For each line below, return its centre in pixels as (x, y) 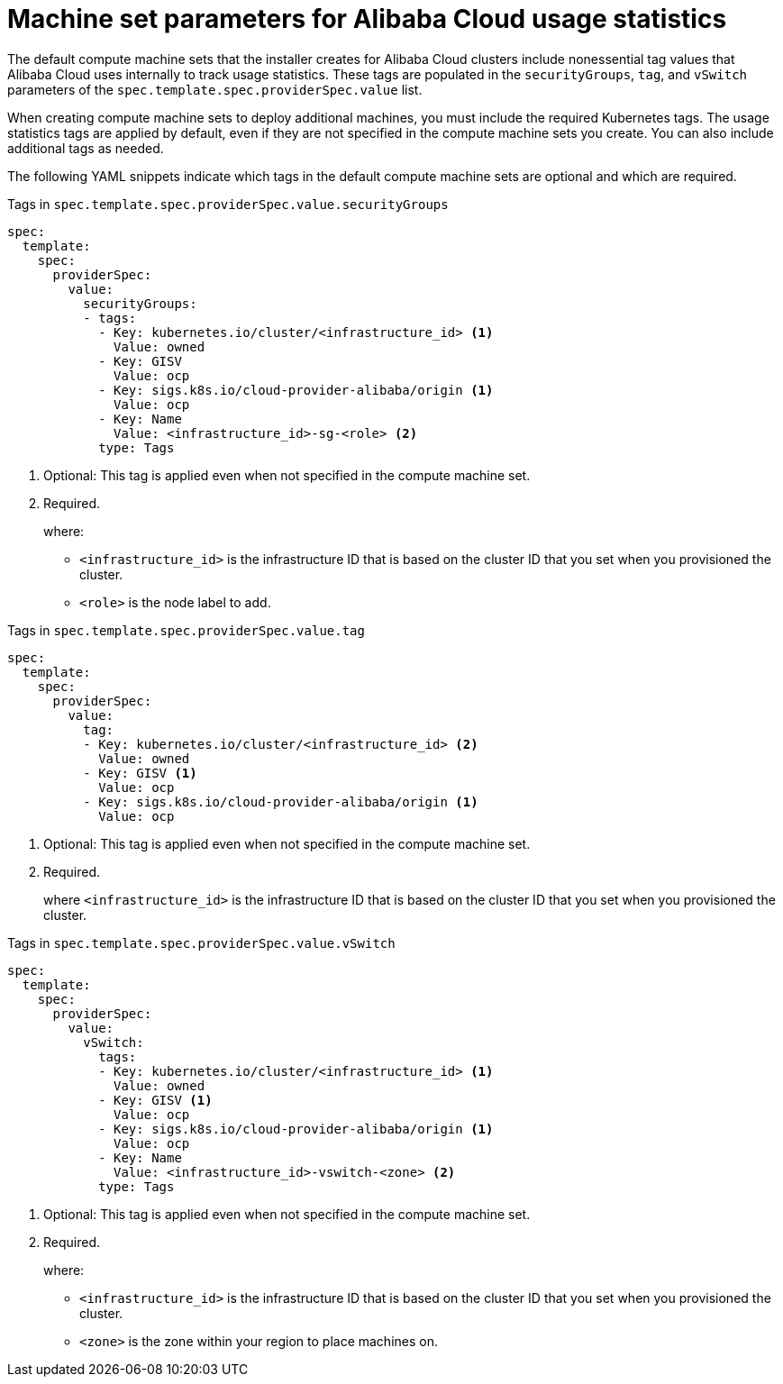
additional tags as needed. (86, 148)
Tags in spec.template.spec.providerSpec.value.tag (186, 630)
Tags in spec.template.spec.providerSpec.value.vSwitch (201, 942)
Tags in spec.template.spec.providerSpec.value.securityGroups (228, 204)
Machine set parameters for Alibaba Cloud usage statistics (367, 19)
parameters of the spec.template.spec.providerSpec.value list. (215, 89)
